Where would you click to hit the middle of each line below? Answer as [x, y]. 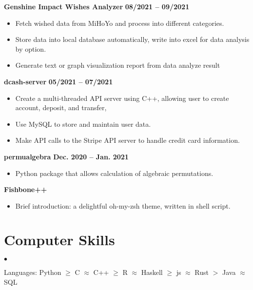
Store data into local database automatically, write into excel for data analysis [132, 39]
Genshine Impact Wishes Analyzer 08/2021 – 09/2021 [97, 6]
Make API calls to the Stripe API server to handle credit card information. [127, 140]
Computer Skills [59, 239]
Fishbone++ [26, 189]
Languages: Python [33, 272]
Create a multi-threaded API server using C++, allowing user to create [122, 98]
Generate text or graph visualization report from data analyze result [118, 65]
